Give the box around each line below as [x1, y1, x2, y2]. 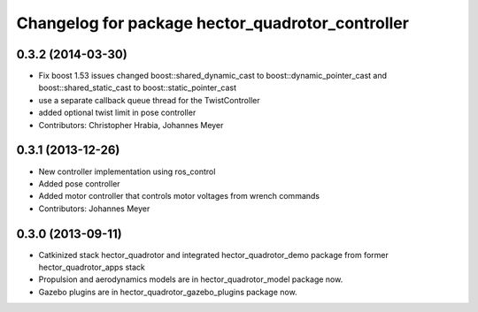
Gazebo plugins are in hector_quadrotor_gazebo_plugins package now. [38, 286, 297, 297]
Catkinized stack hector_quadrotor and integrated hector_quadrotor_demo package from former [38, 249, 389, 260]
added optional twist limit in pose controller [38, 107, 197, 118]
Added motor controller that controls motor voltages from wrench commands [38, 191, 320, 202]
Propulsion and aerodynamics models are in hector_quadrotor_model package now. [38, 274, 343, 285]
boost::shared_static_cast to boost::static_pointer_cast [38, 82, 236, 93]
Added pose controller [38, 178, 120, 189]
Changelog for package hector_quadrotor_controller [16, 13, 409, 33]
